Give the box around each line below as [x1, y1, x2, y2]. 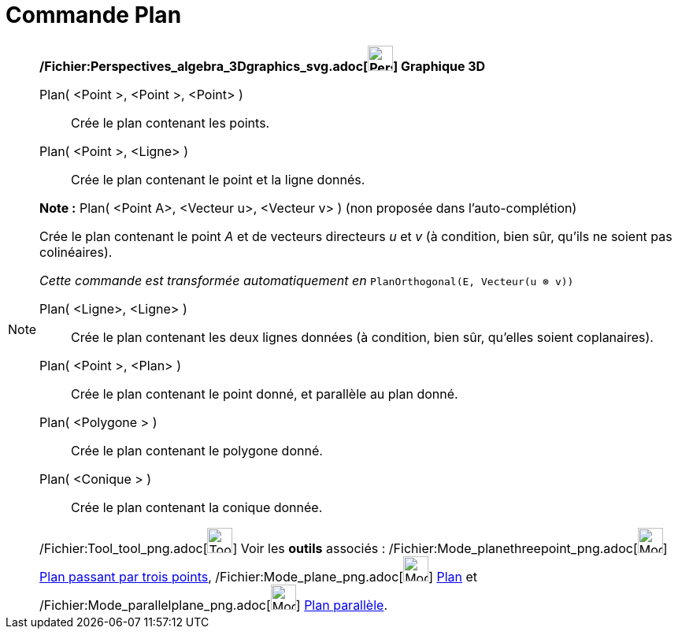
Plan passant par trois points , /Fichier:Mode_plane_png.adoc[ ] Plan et [39, 568, 478, 585]
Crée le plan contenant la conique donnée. [71, 499, 323, 515]
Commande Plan [6, 2, 182, 28]
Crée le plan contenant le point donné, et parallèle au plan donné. [71, 385, 458, 402]
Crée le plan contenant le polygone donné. [71, 442, 323, 459]
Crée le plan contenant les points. [71, 114, 270, 131]
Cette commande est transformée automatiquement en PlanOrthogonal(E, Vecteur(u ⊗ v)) [39, 272, 574, 288]
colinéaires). [39, 243, 113, 260]
